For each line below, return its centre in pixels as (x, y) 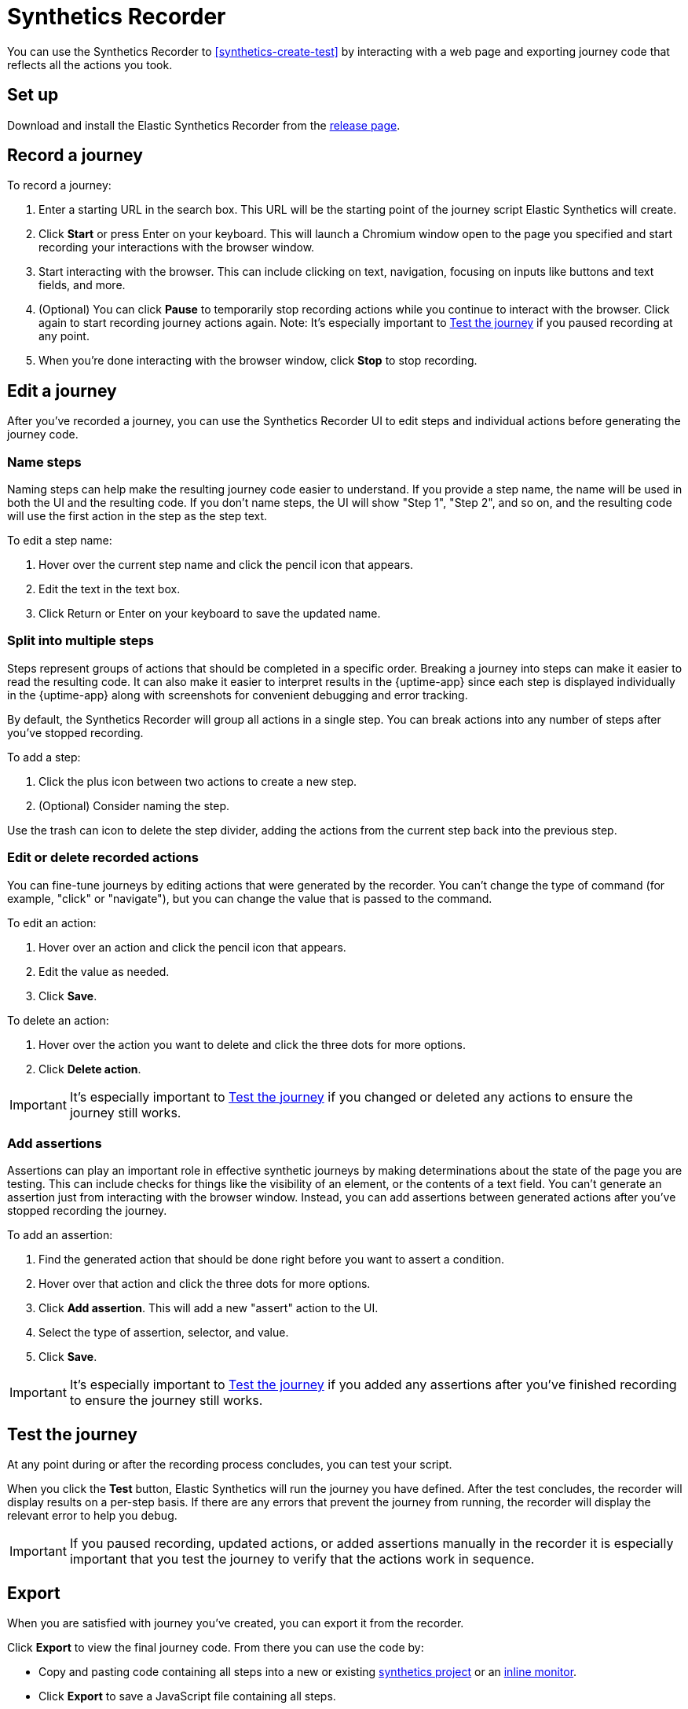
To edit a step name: (60, 541)
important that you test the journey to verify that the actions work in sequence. (302, 1559)
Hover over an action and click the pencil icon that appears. (192, 947)
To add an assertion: (60, 1235)
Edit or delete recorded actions (103, 858)
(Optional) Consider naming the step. (134, 805)
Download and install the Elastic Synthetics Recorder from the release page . (204, 125)
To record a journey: (59, 185)
